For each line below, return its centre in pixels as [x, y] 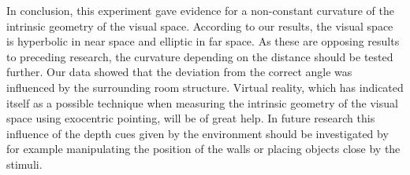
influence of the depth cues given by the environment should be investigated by [198, 133]
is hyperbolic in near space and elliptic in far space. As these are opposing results [203, 41]
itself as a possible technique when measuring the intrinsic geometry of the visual [202, 102]
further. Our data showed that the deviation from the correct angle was [179, 72]
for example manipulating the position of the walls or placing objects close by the [203, 149]
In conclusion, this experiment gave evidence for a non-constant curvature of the [200, 10]
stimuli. [24, 164]
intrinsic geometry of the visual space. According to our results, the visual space [200, 26]
